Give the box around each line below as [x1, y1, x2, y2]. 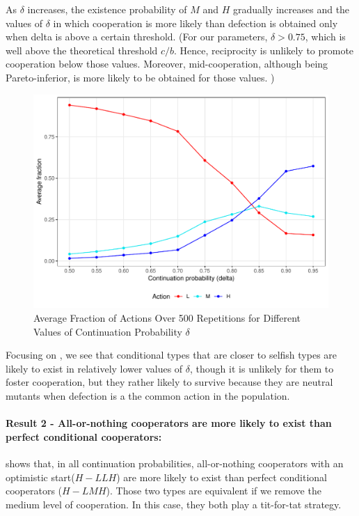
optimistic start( [6, 469, 75, 484]
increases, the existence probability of [27, 2, 187, 16]
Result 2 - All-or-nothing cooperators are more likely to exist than [6, 416, 332, 430]
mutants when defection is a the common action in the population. [6, 388, 290, 402]
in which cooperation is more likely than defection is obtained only [53, 15, 338, 30]
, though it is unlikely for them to [190, 361, 334, 375]
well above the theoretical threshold [6, 42, 158, 57]
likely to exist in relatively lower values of [6, 361, 183, 375]
